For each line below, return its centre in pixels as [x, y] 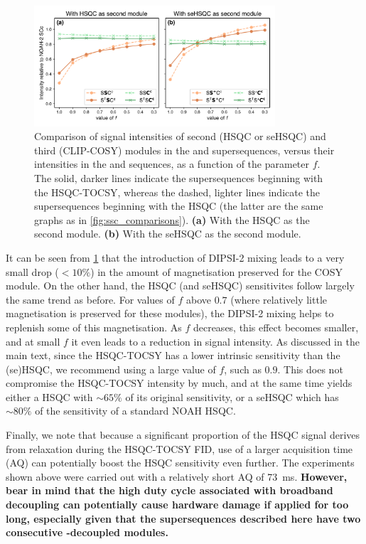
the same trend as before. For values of [90, 299]
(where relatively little [279, 299]
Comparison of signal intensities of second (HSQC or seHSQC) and [180, 136]
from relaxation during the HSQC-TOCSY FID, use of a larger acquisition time [179, 448]
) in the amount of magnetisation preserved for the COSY [217, 271]
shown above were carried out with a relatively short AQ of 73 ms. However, [177, 476]
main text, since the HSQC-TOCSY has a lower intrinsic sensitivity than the [173, 355]
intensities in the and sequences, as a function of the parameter [172, 164]
